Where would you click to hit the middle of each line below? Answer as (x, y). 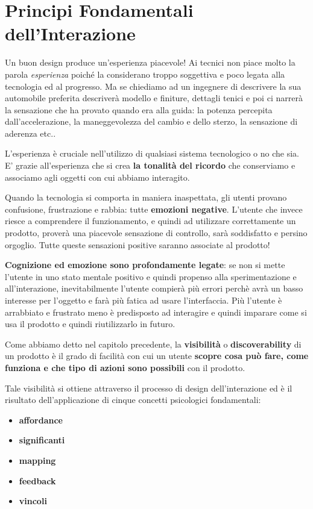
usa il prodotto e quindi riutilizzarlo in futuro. (90, 324)
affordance (41, 420)
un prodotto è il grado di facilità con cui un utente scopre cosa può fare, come (157, 356)
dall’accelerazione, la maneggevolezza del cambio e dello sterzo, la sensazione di (151, 121)
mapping (37, 460)
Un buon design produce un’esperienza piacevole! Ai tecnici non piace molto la (150, 62)
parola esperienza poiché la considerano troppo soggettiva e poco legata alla (145, 74)
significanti (42, 440)
